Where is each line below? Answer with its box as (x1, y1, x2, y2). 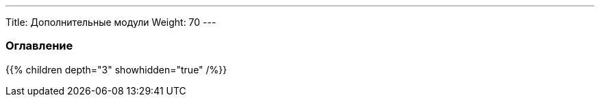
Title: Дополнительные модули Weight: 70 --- (5, 16, 216, 28)
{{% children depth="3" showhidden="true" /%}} (5, 63, 227, 75)
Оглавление (5, 39, 73, 53)
